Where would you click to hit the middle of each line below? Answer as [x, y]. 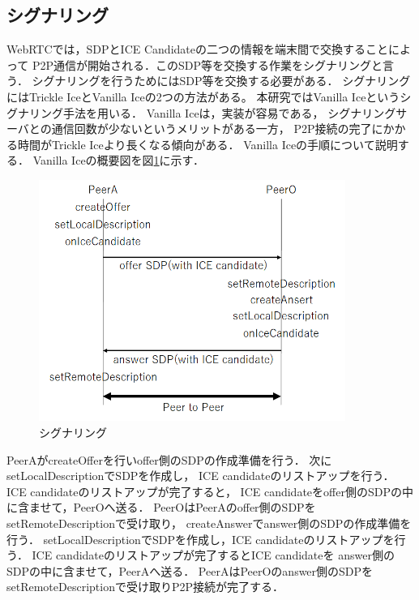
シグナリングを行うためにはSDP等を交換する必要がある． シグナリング [221, 81]
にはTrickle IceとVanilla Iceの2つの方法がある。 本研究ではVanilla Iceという [203, 96]
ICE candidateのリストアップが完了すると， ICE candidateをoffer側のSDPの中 [210, 491]
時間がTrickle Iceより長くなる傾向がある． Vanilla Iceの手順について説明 [207, 144]
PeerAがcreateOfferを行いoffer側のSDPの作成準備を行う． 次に [169, 459]
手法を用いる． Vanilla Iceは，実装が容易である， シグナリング [229, 112]
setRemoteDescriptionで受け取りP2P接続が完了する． [145, 587]
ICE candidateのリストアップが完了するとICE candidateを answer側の [213, 555]
